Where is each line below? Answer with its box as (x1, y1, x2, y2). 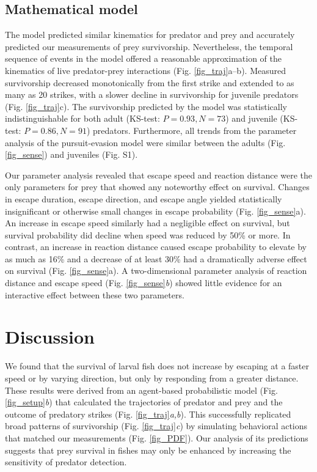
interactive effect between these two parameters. (5, 288, 184, 301)
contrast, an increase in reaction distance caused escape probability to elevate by (5, 240, 307, 253)
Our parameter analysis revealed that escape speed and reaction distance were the (5, 168, 313, 181)
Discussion (5, 324, 95, 349)
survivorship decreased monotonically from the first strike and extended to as (5, 76, 294, 89)
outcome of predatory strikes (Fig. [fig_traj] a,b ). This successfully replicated (5, 407, 291, 420)
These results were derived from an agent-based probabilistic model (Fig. (5, 383, 278, 396)
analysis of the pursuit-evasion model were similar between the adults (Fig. (5, 136, 286, 149)
